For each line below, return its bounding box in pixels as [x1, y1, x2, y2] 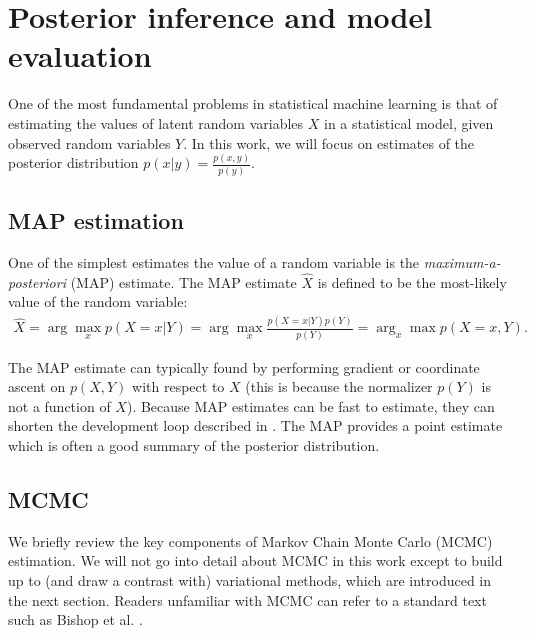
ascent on [8, 376, 66, 397]
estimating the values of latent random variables [8, 112, 304, 133]
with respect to [132, 376, 225, 397]
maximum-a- [423, 251, 501, 272]
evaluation [8, 35, 152, 76]
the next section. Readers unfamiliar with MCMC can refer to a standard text [8, 589, 487, 610]
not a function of [8, 395, 111, 416]
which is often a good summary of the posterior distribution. [8, 434, 380, 455]
